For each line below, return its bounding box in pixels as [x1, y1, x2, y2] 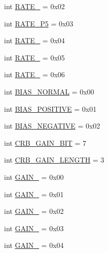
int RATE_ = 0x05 [4, 52, 65, 62]
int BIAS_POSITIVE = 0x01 [4, 103, 97, 114]
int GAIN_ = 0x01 [4, 188, 64, 199]
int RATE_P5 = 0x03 [4, 18, 74, 28]
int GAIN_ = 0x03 [4, 223, 64, 233]
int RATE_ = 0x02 [4, 1, 65, 11]
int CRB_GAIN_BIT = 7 [4, 137, 87, 148]
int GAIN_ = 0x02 [4, 206, 64, 216]
